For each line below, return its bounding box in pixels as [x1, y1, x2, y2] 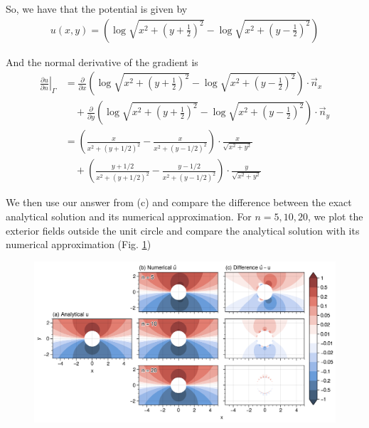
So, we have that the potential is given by [6, 1, 188, 16]
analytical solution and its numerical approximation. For [6, 208, 252, 223]
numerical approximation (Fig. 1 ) [6, 237, 151, 252]
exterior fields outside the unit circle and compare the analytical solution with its [6, 223, 360, 237]
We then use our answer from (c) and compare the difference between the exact [6, 195, 352, 210]
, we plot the [308, 208, 363, 223]
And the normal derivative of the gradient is [6, 54, 198, 69]
